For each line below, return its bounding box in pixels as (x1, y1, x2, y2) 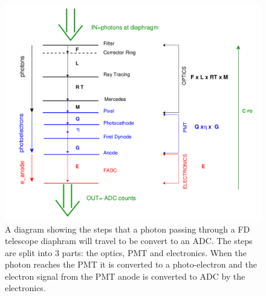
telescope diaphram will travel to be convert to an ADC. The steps (5, 234, 253, 247)
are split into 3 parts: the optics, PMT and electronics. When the (5, 246, 247, 259)
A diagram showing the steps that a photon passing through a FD (5, 222, 250, 235)
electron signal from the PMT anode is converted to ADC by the (5, 269, 245, 282)
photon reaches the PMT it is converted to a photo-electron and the (5, 258, 257, 271)
